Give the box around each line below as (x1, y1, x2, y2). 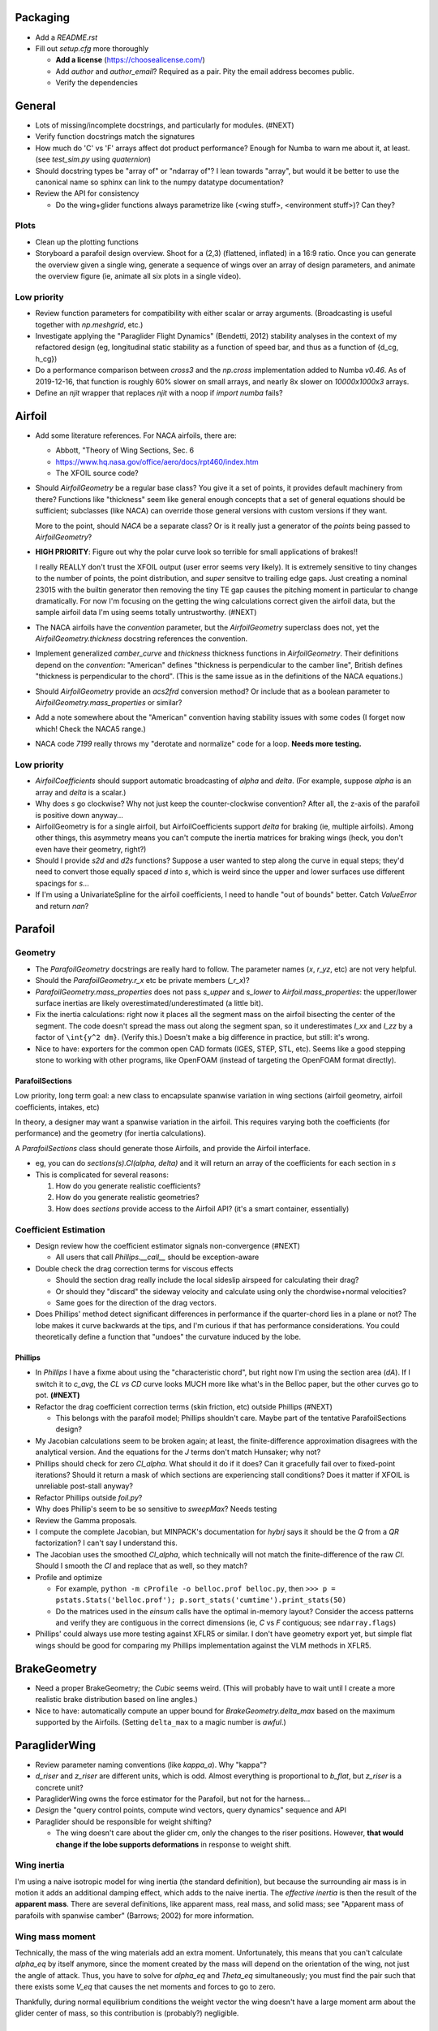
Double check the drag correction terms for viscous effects (35, 1263, 234, 1273)
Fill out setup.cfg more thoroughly (35, 43, 149, 53)
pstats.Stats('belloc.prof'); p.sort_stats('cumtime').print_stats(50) (55, 1596, 347, 1604)
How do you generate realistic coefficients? (55, 1181, 201, 1191)
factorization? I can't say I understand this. (35, 1538, 178, 1548)
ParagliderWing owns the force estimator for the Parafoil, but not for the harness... (35, 1794, 311, 1804)
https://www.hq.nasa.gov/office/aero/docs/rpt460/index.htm (55, 457, 259, 466)
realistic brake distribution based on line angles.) (35, 1695, 198, 1704)
